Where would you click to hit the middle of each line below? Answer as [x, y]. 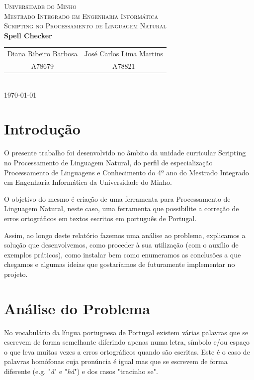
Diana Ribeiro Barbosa [42, 54]
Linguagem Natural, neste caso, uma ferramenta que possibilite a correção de [122, 208]
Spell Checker [28, 35]
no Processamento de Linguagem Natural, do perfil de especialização [108, 162]
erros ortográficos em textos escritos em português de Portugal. [100, 218]
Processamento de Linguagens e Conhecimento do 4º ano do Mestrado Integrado [127, 172]
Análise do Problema [77, 308]
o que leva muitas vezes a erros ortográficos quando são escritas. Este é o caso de [127, 351]
